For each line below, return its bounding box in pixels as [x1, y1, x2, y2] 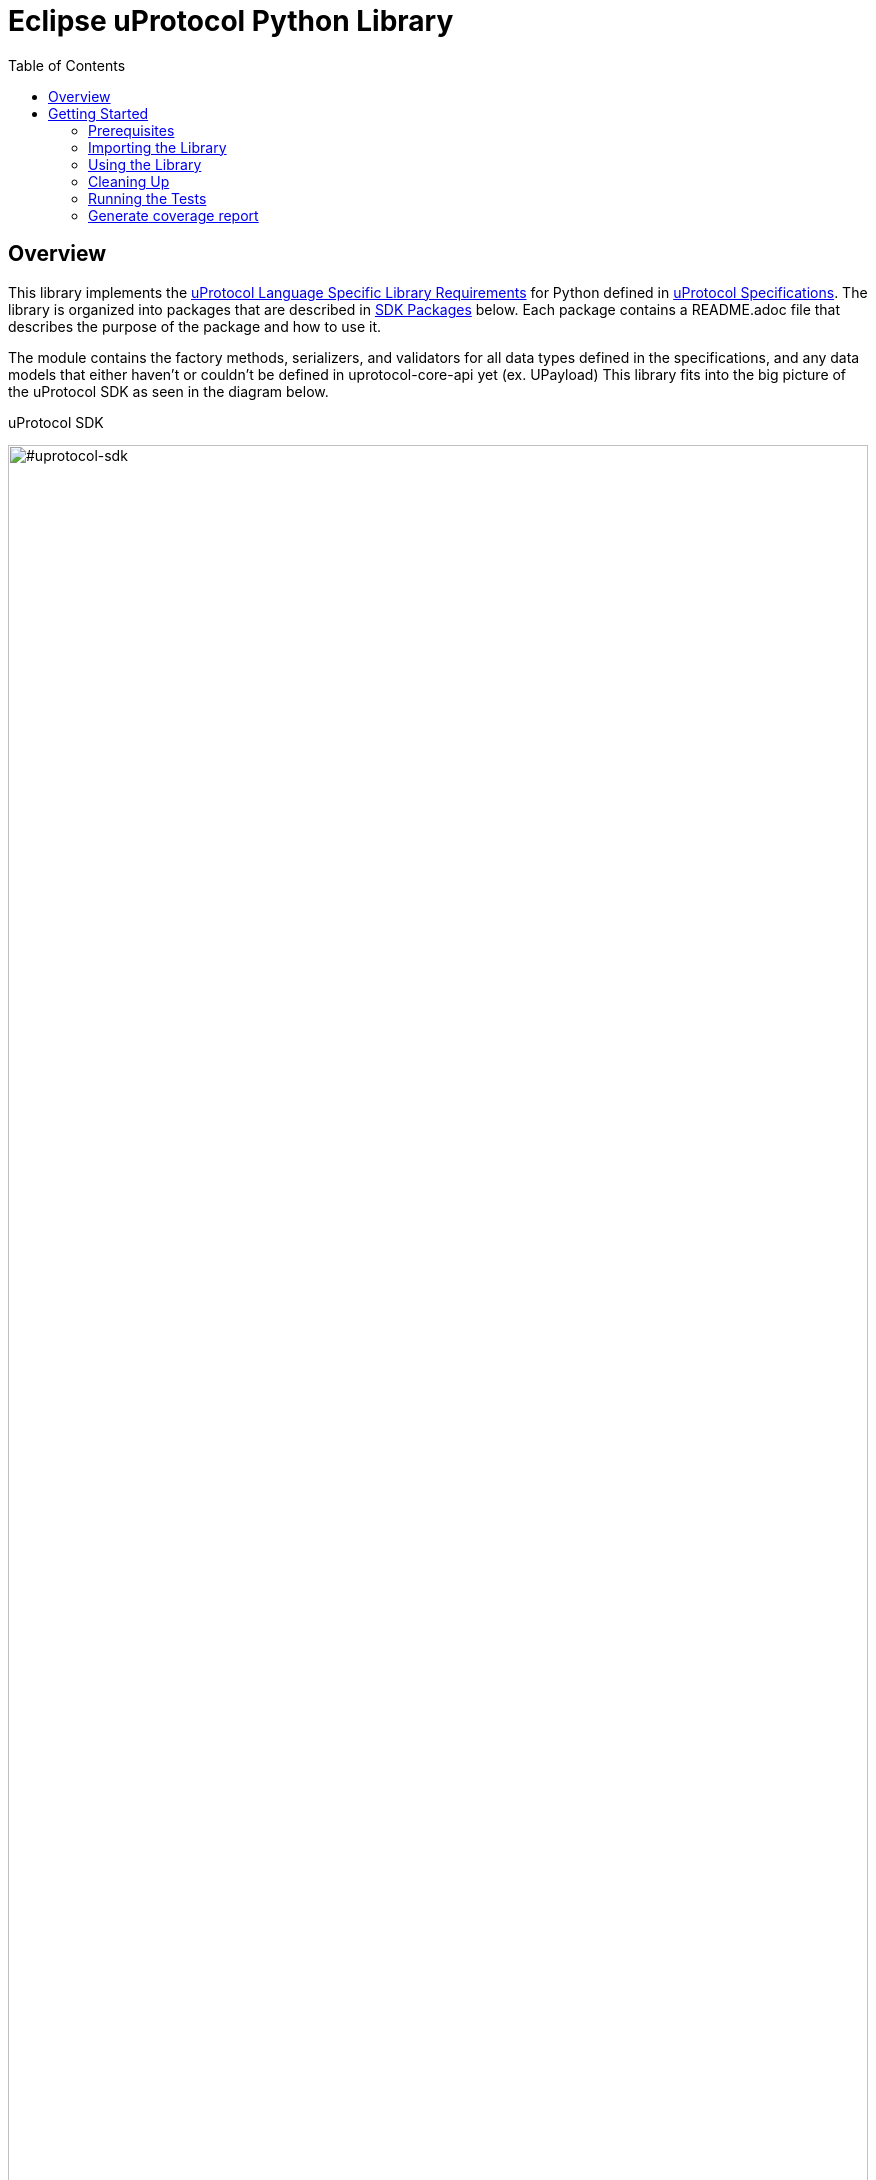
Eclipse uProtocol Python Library [8, 4, 454, 38]
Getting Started [48, 104, 149, 122]
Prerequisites [88, 121, 175, 139]
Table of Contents [8, 56, 126, 74]
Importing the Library [88, 138, 227, 156]
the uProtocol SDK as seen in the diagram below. [8, 382, 329, 400]
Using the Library [88, 155, 202, 173]
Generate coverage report [88, 206, 259, 224]
